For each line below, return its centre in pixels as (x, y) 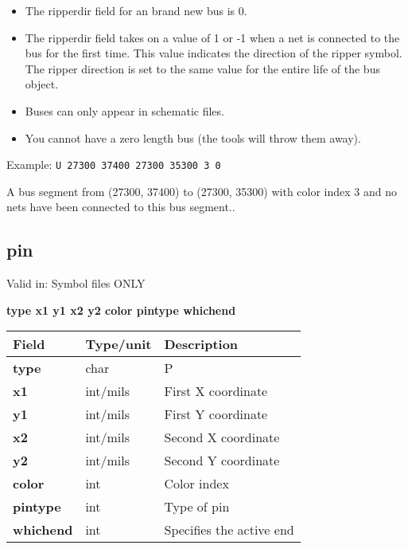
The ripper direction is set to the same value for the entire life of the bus (202, 68)
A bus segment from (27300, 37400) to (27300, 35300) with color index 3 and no (202, 191)
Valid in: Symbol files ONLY (76, 283)
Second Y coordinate (222, 461)
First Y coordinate (216, 414)
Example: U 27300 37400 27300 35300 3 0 (114, 165)
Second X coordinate (222, 437)
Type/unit (119, 344)
